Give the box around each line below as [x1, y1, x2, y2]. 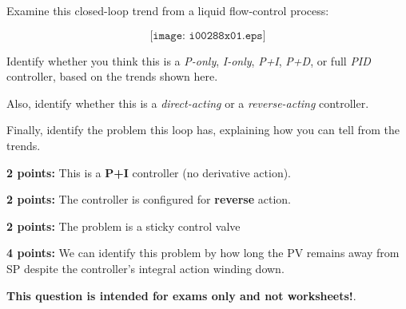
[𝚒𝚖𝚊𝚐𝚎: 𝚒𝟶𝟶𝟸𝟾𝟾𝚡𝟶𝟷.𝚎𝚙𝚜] [149, 30, 266, 42]
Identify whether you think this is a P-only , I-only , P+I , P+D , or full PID [6, 52, 371, 69]
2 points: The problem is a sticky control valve [6, 217, 241, 234]
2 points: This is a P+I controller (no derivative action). [6, 164, 292, 180]
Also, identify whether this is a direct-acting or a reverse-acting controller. [6, 94, 369, 111]
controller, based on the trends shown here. [6, 68, 218, 85]
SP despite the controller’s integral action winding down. [6, 259, 285, 276]
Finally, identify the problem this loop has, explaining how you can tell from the [6, 121, 400, 138]
